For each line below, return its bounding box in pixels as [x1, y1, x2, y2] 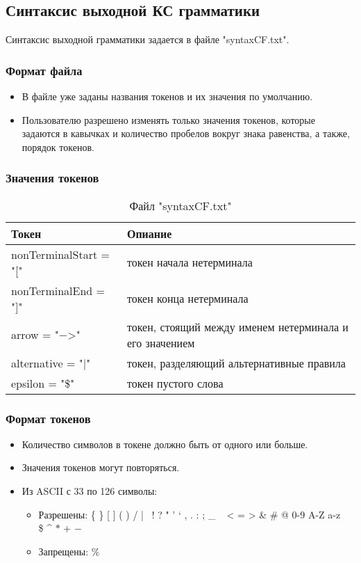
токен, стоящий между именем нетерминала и [126, 318, 349, 335]
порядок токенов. [22, 139, 94, 154]
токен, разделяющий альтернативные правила [126, 354, 346, 371]
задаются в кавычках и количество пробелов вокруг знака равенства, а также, [22, 126, 350, 141]
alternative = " [11, 354, 83, 371]
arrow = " [11, 326, 59, 343]
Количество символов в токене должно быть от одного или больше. [22, 436, 308, 451]
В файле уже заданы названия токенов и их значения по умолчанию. [22, 89, 313, 104]
